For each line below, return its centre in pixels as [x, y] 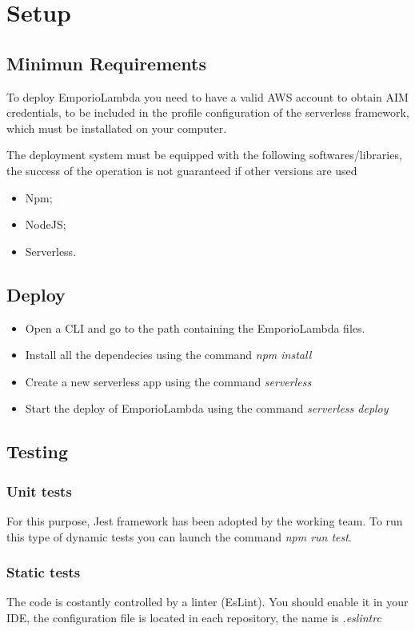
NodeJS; [46, 224]
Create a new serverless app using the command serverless [168, 381]
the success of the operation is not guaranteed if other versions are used [182, 170]
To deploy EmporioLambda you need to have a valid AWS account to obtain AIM [207, 96]
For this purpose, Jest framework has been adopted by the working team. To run [205, 520]
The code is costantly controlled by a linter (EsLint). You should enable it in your [207, 602]
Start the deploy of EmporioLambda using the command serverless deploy [207, 408]
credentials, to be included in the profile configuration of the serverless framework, [208, 112]
